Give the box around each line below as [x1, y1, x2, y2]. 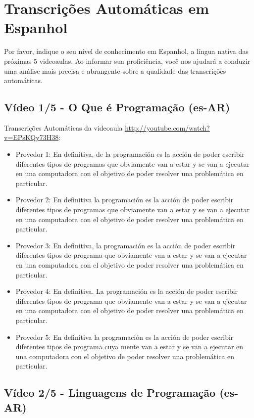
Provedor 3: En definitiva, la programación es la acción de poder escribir [15, 240, 236, 250]
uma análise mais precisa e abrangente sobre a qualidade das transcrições [4, 65, 226, 76]
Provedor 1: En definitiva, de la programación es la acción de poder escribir [15, 149, 245, 159]
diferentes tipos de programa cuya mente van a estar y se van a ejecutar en [15, 341, 244, 352]
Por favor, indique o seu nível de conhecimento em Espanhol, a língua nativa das [4, 46, 249, 56]
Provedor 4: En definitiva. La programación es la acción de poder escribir [15, 286, 238, 296]
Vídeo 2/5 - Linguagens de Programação [4, 385, 216, 400]
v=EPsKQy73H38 [4, 132, 59, 142]
